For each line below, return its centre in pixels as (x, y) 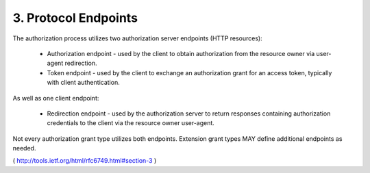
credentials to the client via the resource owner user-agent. (131, 123)
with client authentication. (83, 83)
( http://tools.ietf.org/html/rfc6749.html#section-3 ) (85, 161)
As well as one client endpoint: (56, 98)
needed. (24, 148)
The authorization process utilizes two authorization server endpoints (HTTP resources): (138, 38)
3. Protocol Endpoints (75, 18)
